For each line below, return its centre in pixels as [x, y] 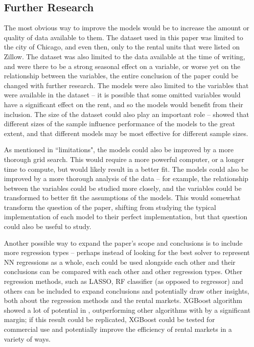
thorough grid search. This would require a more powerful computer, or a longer [124, 159]
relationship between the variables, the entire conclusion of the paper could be [121, 76]
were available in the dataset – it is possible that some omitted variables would [122, 95]
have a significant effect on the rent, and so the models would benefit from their [124, 104]
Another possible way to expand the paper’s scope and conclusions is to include [123, 243]
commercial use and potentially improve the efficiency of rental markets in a [118, 329]
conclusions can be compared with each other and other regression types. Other [123, 271]
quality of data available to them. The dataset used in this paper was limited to [124, 37]
